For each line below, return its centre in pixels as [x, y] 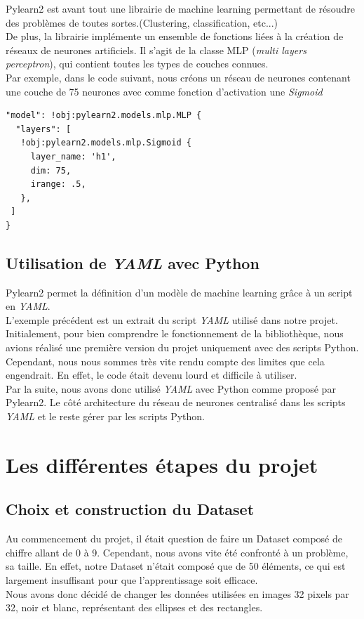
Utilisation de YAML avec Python [133, 262]
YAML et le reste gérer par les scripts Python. [106, 416]
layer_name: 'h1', [73, 156]
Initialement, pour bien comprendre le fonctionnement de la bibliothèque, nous [175, 333]
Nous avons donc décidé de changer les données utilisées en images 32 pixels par [177, 593]
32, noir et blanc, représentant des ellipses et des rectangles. [134, 607]
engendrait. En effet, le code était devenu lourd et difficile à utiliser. [151, 375]
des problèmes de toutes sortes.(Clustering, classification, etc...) [142, 22]
